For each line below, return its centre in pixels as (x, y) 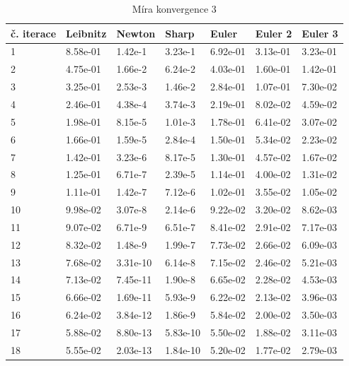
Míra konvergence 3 (174, 8)
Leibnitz (86, 33)
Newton (136, 33)
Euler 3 (320, 33)
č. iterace (34, 33)
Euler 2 (274, 33)
